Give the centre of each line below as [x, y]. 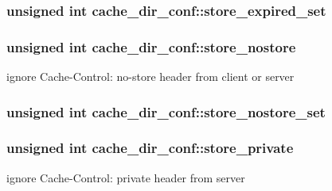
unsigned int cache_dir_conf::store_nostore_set [166, 111]
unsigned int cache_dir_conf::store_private [150, 148]
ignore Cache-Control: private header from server [126, 177]
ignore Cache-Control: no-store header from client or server [150, 76]
